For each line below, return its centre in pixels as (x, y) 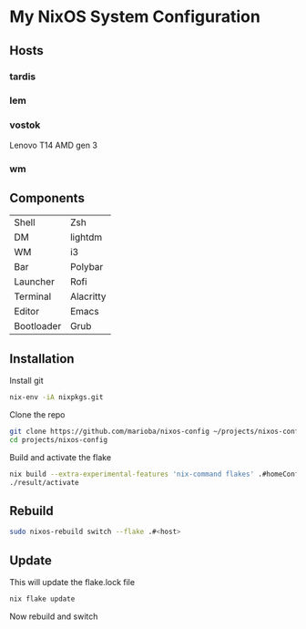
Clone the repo (37, 415)
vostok (25, 125)
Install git (26, 381)
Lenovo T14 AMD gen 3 (54, 145)
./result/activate (44, 482)
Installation (42, 359)
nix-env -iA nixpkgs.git (56, 397)
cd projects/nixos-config (58, 440)
